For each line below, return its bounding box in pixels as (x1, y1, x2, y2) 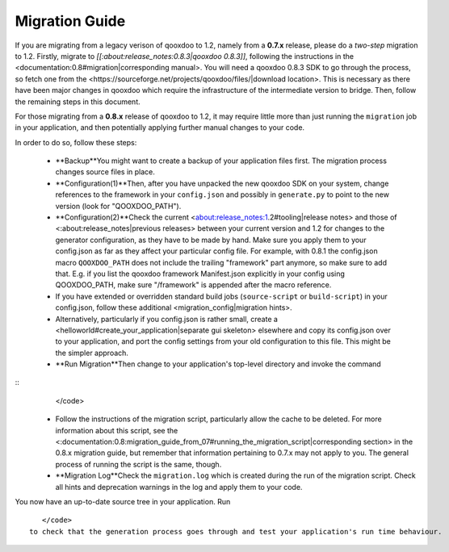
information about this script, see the (55, 425, 178, 435)
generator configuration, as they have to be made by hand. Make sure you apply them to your (55, 235, 367, 245)
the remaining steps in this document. (15, 97, 141, 107)
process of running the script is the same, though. (55, 459, 222, 469)
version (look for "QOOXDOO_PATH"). (55, 201, 182, 211)
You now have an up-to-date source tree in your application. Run (15, 497, 231, 506)
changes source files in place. (55, 167, 155, 177)
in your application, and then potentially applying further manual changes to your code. (15, 123, 305, 132)
